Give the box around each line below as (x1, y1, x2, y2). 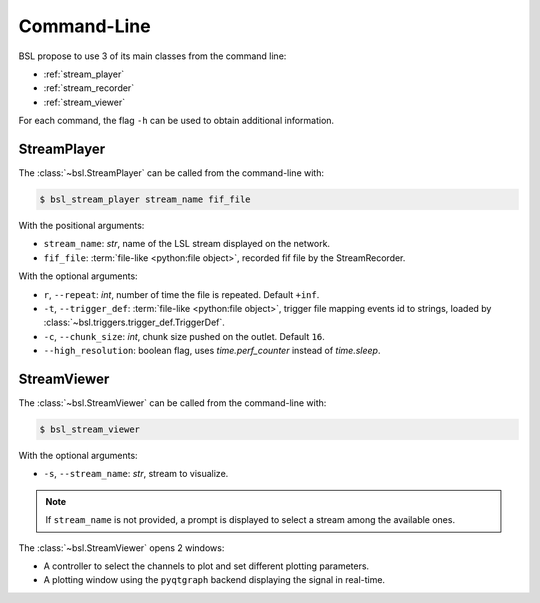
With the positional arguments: (18, 219, 145, 231)
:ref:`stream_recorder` (43, 82, 135, 94)
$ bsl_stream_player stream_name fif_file (39, 194, 251, 205)
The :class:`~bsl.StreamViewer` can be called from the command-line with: (18, 397, 327, 409)
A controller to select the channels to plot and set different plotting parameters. (43, 560, 370, 572)
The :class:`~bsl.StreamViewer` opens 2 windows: (18, 541, 225, 554)
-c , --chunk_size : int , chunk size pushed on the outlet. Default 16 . (43, 330, 325, 342)
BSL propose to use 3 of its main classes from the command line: (18, 50, 287, 62)
